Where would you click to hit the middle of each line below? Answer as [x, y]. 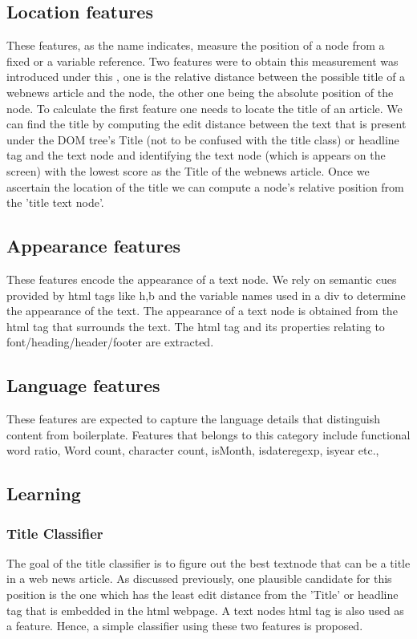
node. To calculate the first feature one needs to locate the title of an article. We [204, 108]
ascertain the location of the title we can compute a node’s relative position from [205, 186]
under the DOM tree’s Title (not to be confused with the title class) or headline [203, 139]
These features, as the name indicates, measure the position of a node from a [196, 45]
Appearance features [94, 246]
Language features [83, 385]
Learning [44, 493]
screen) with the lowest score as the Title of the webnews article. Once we [188, 170]
